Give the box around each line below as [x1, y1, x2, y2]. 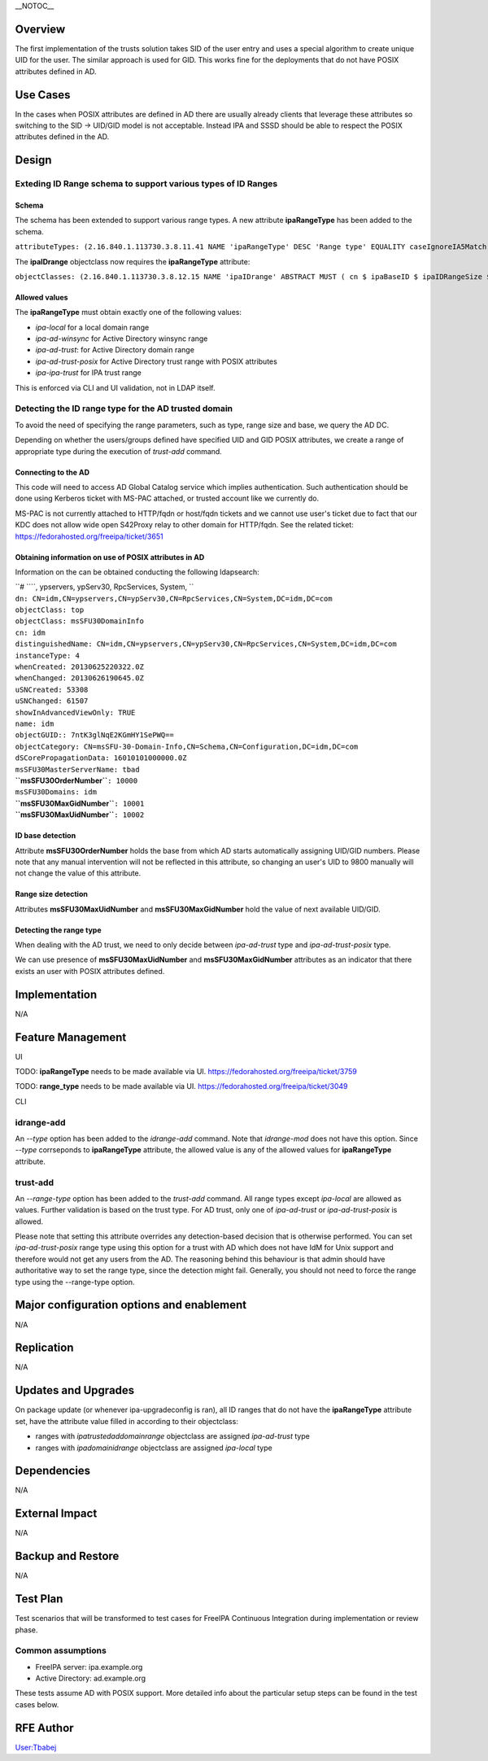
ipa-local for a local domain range [35, 322, 150, 332]
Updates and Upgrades [15, 1383, 135, 1397]
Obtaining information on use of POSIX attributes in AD [15, 552, 205, 562]
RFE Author [15, 1721, 74, 1735]
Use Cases [15, 88, 71, 102]
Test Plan [15, 1592, 63, 1606]
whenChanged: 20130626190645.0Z [15, 674, 144, 683]
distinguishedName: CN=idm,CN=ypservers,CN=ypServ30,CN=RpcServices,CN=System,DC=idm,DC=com [15, 640, 398, 649]
